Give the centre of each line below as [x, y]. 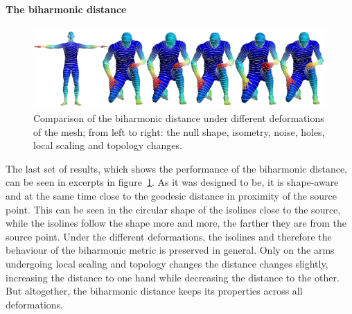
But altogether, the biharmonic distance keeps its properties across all [154, 291]
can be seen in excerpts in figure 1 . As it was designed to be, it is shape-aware [172, 182]
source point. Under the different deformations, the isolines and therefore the [169, 236]
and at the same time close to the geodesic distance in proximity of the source [171, 196]
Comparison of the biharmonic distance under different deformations [179, 118]
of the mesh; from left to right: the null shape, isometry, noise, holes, [179, 131]
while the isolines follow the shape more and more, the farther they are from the [176, 223]
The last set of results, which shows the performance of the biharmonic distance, [176, 168]
